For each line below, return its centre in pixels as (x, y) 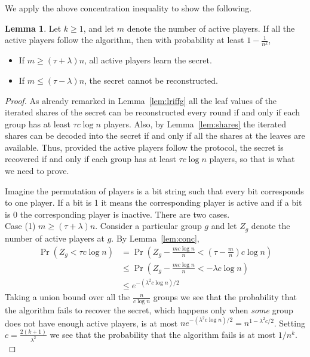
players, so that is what (252, 159)
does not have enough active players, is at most (91, 323)
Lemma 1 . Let (33, 28)
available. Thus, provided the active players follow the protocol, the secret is (144, 147)
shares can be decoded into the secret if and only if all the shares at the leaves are (155, 135)
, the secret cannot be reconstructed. (151, 80)
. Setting (289, 323)
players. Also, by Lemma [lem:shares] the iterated (195, 123)
